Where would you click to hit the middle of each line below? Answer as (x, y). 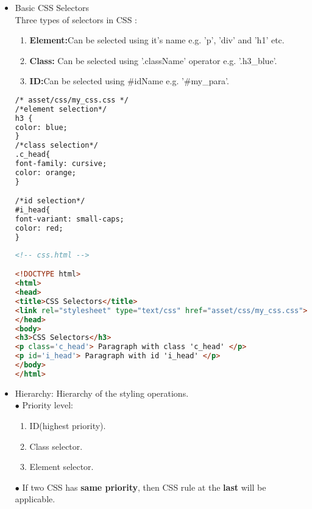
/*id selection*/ (50, 201)
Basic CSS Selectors (52, 7)
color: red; (39, 228)
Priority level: (48, 405)
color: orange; (46, 172)
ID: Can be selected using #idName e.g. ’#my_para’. (129, 81)
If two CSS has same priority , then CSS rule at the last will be (144, 487)
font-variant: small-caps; (69, 219)
